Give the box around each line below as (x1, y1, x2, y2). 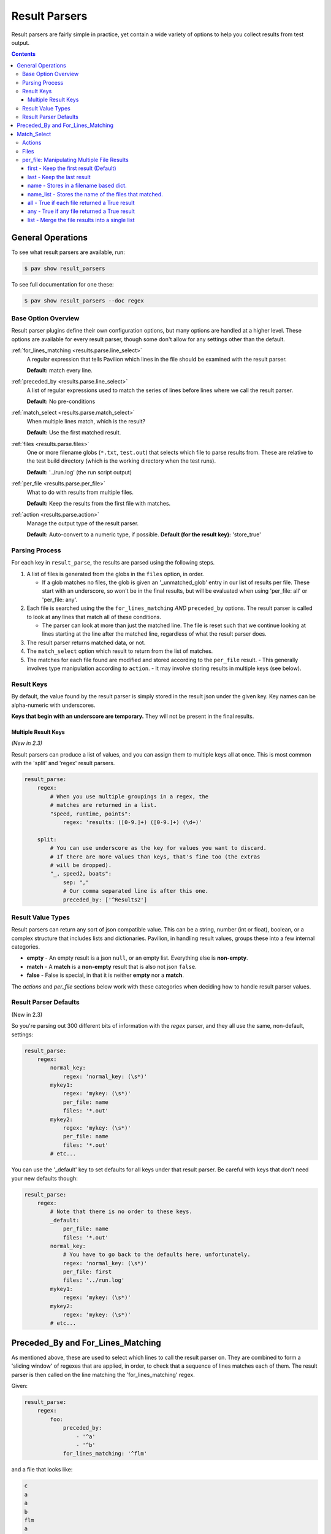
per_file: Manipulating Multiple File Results (22, 156, 129, 164)
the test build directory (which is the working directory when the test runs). (26, 457, 216, 464)
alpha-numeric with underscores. (11, 701, 96, 709)
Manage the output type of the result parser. (26, 519, 139, 527)
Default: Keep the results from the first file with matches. (26, 499, 171, 507)
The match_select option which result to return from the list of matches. (26, 647, 213, 655)
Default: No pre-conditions (26, 398, 96, 405)
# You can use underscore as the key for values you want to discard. (50, 844, 267, 852)
